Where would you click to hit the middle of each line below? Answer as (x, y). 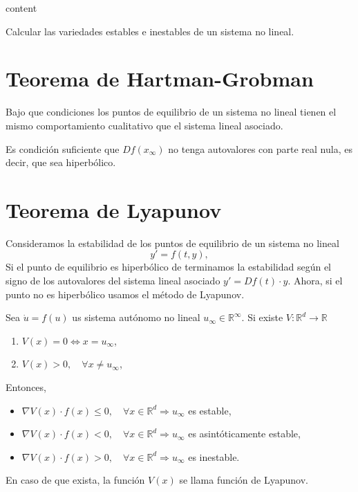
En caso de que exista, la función (75, 480)
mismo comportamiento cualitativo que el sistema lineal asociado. (144, 125)
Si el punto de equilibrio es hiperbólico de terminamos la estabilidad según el (169, 267)
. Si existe (262, 317)
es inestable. (214, 456)
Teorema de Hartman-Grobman (160, 79)
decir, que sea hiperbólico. (61, 162)
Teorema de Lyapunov (114, 209)
